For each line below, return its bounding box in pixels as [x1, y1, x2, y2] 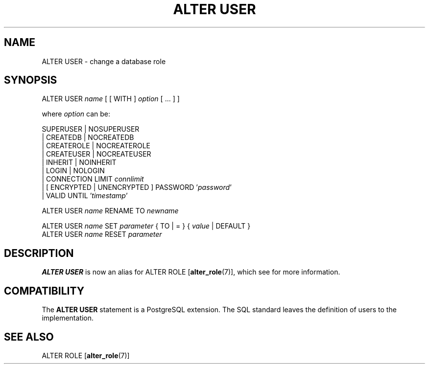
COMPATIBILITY [4, 284, 84, 297]
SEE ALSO [4, 330, 54, 343]
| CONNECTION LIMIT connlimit [42, 175, 144, 184]
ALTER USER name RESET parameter [42, 230, 162, 239]
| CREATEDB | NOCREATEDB [42, 133, 134, 142]
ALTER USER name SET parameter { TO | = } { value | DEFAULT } [42, 222, 251, 230]
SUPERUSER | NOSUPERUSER [42, 125, 140, 134]
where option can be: [42, 110, 111, 118]
